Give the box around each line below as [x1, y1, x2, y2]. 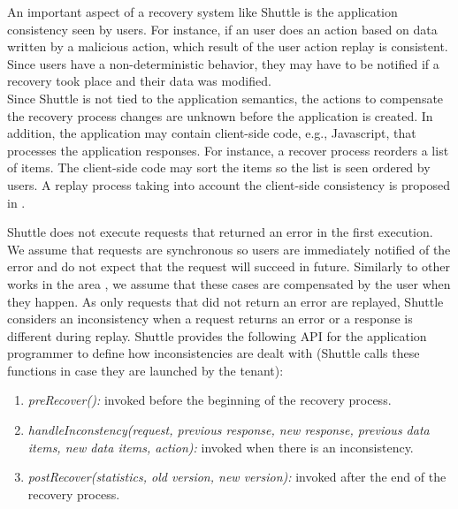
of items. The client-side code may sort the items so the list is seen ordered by [7, 158, 431, 177]
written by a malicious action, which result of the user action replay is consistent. [7, 37, 448, 56]
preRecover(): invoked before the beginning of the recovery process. [27, 391, 392, 409]
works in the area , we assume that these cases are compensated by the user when [7, 274, 451, 292]
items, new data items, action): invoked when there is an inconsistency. [27, 437, 414, 456]
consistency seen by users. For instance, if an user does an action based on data [7, 19, 438, 38]
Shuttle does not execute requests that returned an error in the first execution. [7, 223, 433, 241]
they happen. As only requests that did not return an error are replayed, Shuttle [7, 292, 444, 310]
